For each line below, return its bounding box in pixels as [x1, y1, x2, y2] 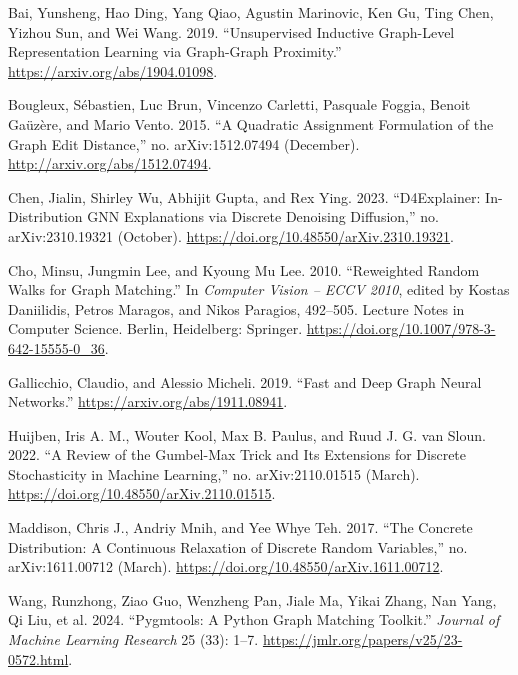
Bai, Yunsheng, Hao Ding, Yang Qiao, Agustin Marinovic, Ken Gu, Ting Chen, [8, 2, 494, 22]
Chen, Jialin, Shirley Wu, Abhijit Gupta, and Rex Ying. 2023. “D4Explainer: [8, 186, 481, 207]
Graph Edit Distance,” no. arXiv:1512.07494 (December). [8, 133, 360, 154]
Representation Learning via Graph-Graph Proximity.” [8, 41, 342, 62]
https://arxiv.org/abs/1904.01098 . [8, 60, 218, 81]
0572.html [8, 648, 69, 669]
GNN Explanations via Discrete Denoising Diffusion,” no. [87, 206, 439, 227]
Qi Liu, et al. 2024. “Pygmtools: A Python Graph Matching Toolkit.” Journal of [8, 609, 500, 630]
